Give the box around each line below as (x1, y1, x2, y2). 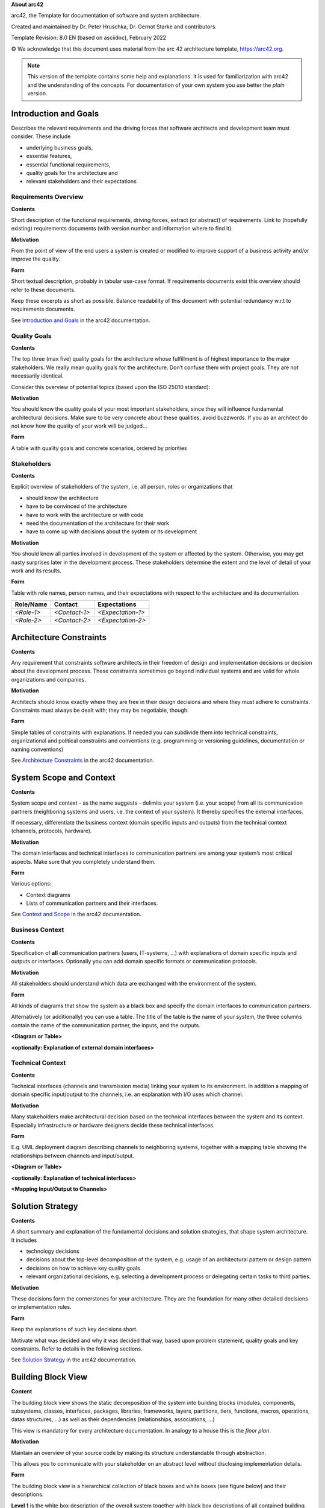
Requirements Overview (11, 193, 84, 201)
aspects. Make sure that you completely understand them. (11, 858, 156, 865)
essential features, (26, 153, 72, 160)
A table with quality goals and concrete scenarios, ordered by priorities (11, 444, 188, 452)
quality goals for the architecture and (26, 169, 119, 176)
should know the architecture (26, 494, 99, 501)
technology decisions (26, 1247, 79, 1255)
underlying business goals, (26, 144, 93, 151)
